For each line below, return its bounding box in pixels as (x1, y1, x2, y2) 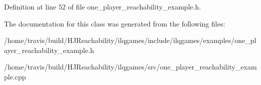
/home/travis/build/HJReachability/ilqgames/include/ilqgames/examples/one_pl (4, 35, 256, 45)
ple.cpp (4, 71, 26, 81)
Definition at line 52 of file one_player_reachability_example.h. (4, 1, 201, 11)
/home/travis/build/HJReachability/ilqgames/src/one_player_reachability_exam (4, 61, 257, 72)
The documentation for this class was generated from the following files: (4, 18, 225, 28)
